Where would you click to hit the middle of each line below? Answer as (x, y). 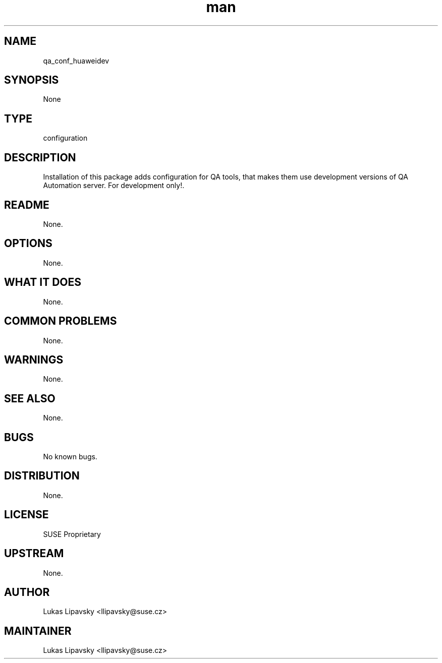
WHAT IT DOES (43, 282)
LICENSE (26, 515)
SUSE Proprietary (72, 534)
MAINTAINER (38, 631)
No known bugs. (70, 457)
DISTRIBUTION (42, 476)
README (27, 205)
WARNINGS (34, 359)
